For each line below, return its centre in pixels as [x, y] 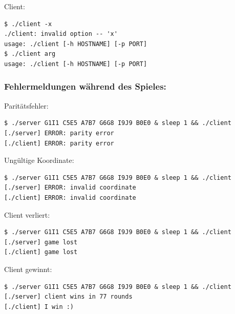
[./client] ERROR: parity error [59, 143]
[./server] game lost [41, 242]
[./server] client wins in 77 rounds [68, 297]
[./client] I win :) [39, 307]
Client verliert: [27, 214]
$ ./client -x [28, 24]
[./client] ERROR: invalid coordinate [70, 197]
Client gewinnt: [28, 269]
